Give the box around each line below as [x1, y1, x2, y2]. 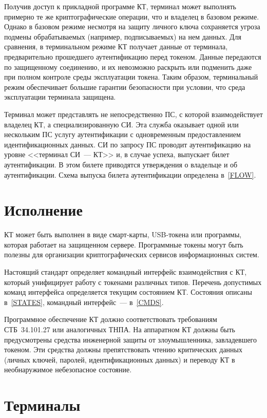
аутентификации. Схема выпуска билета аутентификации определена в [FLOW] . [4, 169, 256, 180]
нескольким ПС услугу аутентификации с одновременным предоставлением [4, 129, 241, 140]
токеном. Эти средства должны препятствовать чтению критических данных [4, 344, 243, 355]
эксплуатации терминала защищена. [4, 91, 116, 102]
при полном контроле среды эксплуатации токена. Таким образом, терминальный [4, 71, 258, 82]
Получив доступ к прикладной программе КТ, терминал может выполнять [4, 1, 236, 11]
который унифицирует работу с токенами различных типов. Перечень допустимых [4, 276, 262, 287]
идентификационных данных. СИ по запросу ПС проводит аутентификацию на [4, 139, 251, 149]
